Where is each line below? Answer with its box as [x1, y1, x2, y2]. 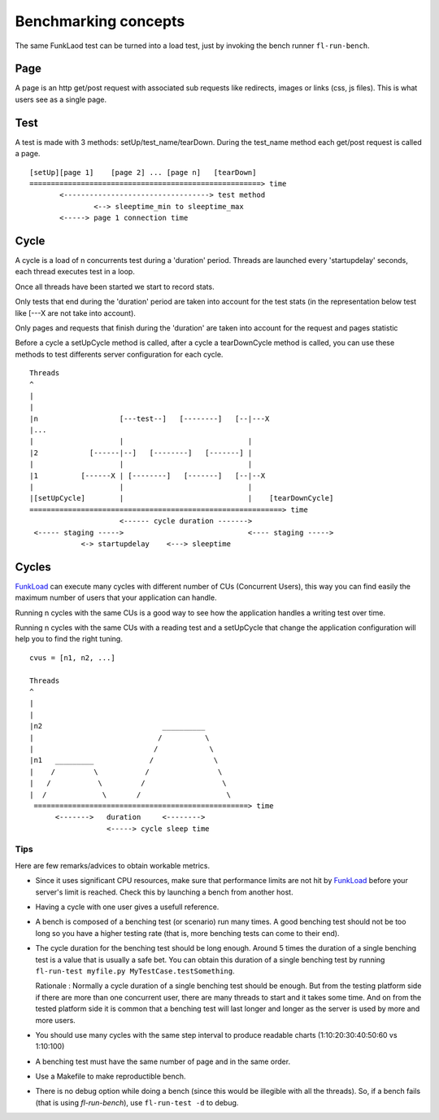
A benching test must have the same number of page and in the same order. [35, 1057, 291, 1066]
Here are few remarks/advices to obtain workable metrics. [15, 860, 211, 870]
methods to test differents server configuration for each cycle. [15, 349, 224, 359]
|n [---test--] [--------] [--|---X [29, 413, 270, 423]
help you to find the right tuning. [15, 634, 124, 644]
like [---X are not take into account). [15, 308, 136, 317]
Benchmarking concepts [15, 12, 185, 30]
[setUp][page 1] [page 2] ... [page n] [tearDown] [29, 168, 257, 177]
